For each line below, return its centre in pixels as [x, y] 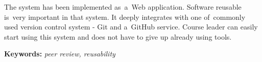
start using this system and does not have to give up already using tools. [118, 36]
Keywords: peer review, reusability [60, 54]
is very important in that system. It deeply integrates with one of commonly [125, 17]
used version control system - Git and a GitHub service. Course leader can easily [131, 27]
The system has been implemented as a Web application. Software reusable [123, 7]
